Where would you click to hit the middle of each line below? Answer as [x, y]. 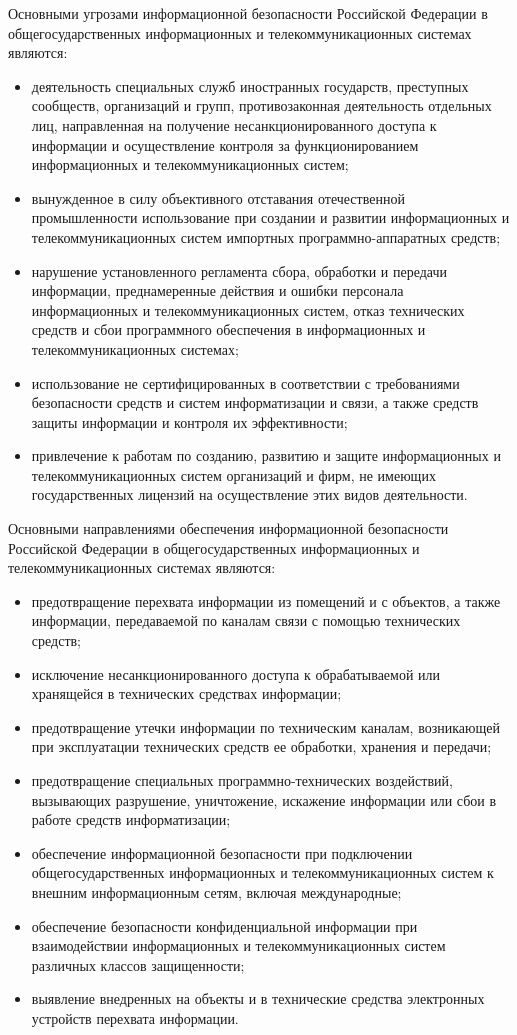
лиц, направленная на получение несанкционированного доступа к [234, 124]
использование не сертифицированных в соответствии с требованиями [245, 382]
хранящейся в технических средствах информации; [186, 693]
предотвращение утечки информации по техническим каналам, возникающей [265, 726]
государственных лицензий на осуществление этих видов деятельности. [249, 494]
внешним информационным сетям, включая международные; [216, 891]
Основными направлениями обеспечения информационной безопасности [228, 528]
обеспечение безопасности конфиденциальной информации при [224, 925]
